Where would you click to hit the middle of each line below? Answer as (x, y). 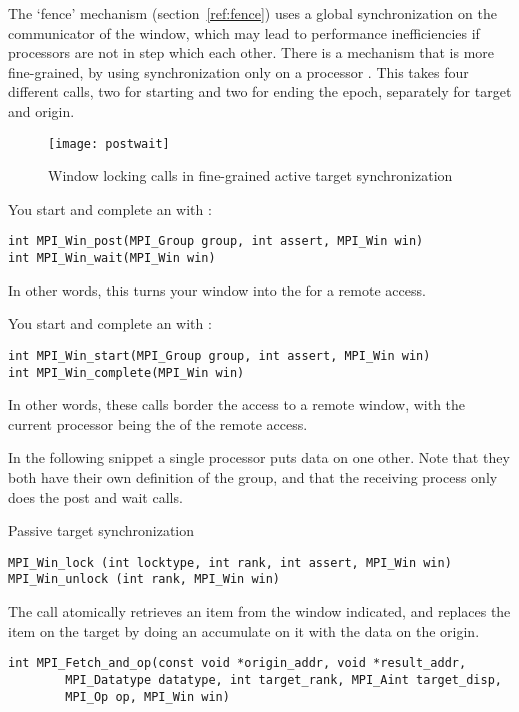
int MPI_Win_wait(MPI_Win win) (112, 258)
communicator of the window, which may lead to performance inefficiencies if (244, 32)
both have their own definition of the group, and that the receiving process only (253, 477)
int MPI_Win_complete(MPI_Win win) (126, 372)
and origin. (41, 110)
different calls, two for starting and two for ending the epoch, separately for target (260, 91)
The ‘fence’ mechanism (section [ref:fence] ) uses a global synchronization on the (252, 13)
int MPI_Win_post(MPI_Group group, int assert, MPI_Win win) (216, 241)
